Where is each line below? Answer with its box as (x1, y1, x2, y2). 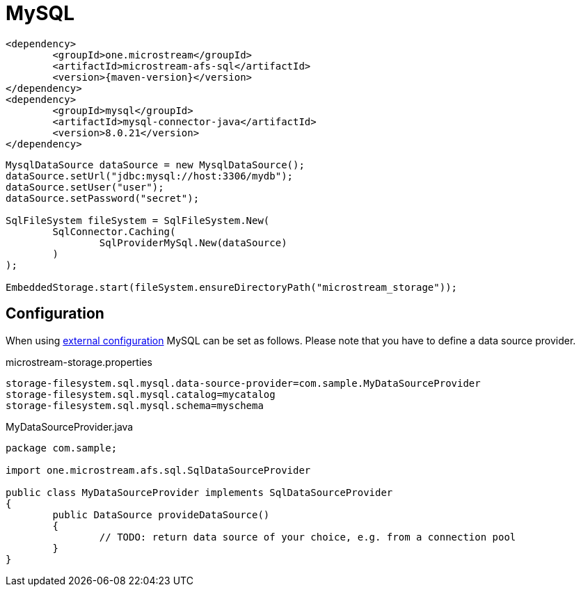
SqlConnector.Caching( (52, 225, 176, 237)
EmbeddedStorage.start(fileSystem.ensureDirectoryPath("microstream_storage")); (6, 281, 458, 293)
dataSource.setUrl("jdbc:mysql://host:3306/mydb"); (6, 170, 294, 182)
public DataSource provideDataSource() (52, 509, 270, 520)
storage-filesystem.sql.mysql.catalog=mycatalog (6, 388, 276, 400)
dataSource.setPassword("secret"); (6, 192, 200, 204)
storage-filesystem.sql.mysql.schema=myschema (6, 399, 264, 411)
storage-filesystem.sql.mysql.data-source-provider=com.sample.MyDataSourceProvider (6, 377, 481, 389)
